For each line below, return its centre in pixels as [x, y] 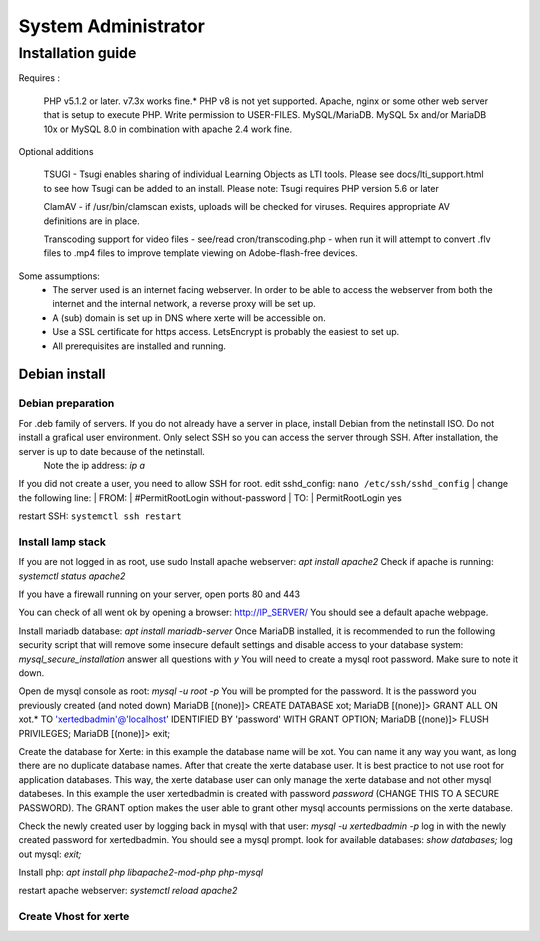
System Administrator [111, 26]
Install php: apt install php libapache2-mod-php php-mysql [141, 872]
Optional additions [56, 151]
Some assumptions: [59, 276]
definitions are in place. [91, 221]
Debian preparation [66, 403]
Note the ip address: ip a [94, 465]
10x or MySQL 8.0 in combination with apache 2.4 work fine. [168, 129]
